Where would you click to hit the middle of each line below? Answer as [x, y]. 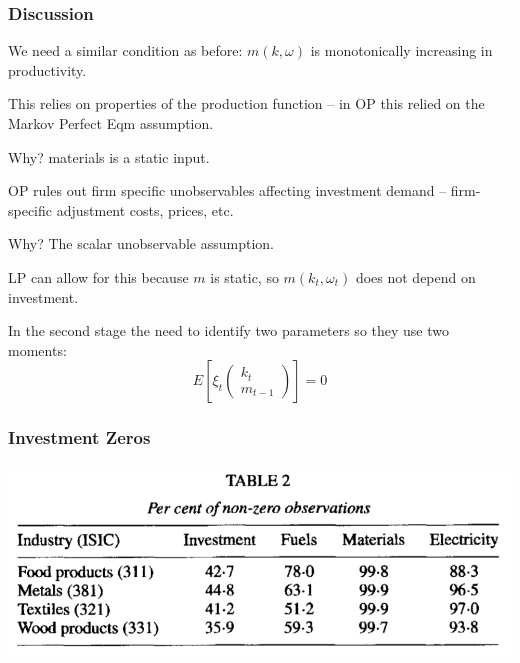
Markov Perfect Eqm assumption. [111, 123]
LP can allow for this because [98, 276]
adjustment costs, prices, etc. [145, 209]
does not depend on [415, 276]
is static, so [244, 276]
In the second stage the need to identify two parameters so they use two [228, 330]
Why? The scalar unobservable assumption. [141, 243]
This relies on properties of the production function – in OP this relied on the [246, 103]
